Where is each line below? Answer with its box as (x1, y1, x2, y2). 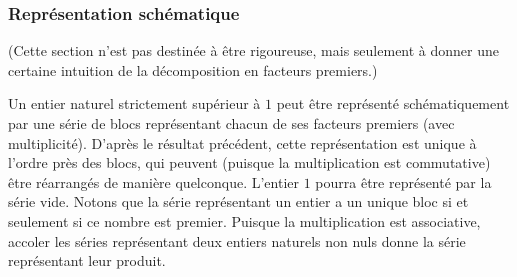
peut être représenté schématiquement (276, 93, 510, 114)
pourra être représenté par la (315, 171, 492, 192)
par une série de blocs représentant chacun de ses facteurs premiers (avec (8, 113, 455, 133)
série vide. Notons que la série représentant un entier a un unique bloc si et (8, 191, 469, 212)
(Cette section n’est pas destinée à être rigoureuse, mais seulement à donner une (8, 40, 500, 61)
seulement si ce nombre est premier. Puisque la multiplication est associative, (8, 210, 481, 231)
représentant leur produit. (8, 250, 166, 271)
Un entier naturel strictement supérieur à (8, 93, 261, 114)
